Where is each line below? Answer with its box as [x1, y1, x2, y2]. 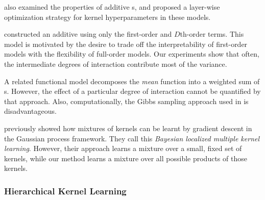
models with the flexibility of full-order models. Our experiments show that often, [4, 48, 259, 59]
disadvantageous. [4, 106, 57, 116]
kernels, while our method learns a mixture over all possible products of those [4, 153, 247, 163]
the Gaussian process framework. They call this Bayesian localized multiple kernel [4, 133, 260, 143]
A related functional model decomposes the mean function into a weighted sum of [4, 76, 260, 86]
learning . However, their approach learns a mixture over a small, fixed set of [4, 143, 242, 154]
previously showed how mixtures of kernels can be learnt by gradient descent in [4, 122, 252, 133]
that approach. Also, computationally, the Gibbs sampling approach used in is [4, 95, 249, 106]
